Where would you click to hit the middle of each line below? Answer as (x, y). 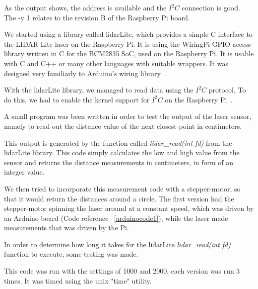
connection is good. (211, 7)
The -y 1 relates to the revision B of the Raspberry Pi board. (97, 17)
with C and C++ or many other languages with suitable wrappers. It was (116, 63)
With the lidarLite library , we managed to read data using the (99, 90)
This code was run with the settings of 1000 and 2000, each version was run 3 (122, 271)
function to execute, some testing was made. (71, 254)
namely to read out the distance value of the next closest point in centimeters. (123, 126)
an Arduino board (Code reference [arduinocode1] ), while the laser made (116, 218)
